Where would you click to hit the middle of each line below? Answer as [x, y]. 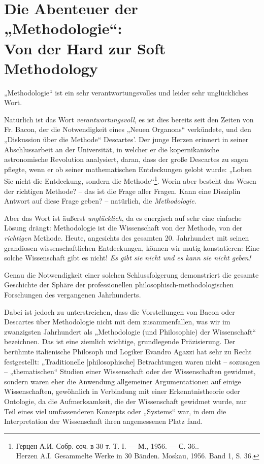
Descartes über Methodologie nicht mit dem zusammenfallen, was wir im [117, 322]
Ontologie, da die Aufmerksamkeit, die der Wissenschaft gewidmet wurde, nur [125, 401]
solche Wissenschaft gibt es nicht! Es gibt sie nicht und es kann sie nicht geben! [127, 258]
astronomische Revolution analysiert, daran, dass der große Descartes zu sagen [126, 159]
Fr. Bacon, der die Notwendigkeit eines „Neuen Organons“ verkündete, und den [128, 129]
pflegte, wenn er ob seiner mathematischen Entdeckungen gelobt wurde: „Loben [128, 169]
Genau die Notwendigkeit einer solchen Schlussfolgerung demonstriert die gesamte [131, 274]
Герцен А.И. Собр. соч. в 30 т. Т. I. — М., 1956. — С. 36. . [107, 445]
